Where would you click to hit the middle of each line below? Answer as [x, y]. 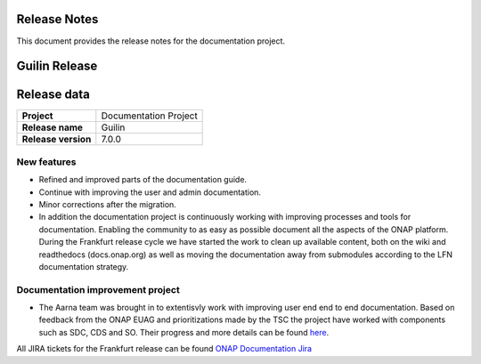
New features [46, 162]
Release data [53, 95]
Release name [53, 127]
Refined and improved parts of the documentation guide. [143, 180]
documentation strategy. [84, 266]
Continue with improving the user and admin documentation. [150, 192]
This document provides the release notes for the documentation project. [151, 41]
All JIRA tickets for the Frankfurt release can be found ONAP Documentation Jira [164, 349]
